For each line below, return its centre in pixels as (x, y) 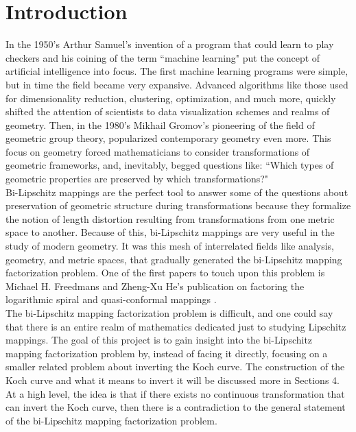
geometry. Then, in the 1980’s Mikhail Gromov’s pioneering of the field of (160, 124)
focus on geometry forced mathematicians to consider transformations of (158, 151)
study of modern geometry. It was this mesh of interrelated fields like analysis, (170, 246)
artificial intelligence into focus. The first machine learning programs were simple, (177, 71)
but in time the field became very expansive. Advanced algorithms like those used (177, 84)
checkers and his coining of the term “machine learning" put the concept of (163, 57)
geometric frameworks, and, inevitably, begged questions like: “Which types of (170, 165)
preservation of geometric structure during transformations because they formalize (178, 205)
